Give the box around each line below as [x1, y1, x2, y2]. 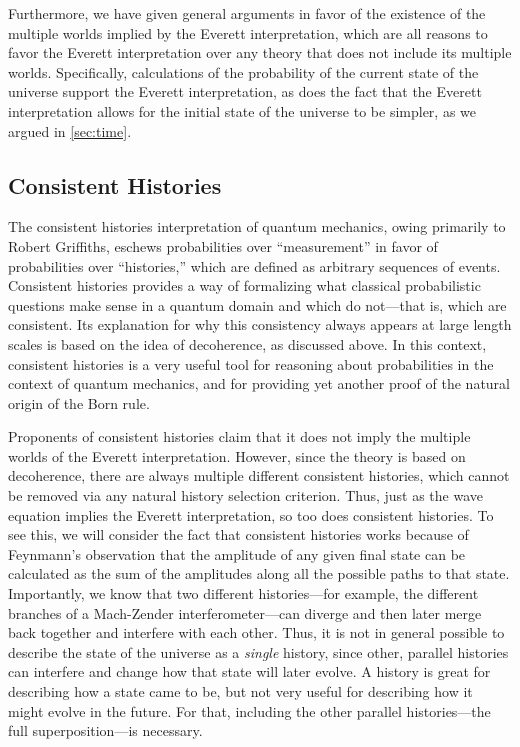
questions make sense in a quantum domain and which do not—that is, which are [8, 294, 507, 315]
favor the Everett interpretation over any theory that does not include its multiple [8, 42, 512, 63]
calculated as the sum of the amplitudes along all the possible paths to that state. [8, 563, 510, 584]
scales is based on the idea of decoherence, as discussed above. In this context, [8, 333, 487, 354]
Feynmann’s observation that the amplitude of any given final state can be [8, 543, 466, 564]
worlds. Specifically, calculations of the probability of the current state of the [8, 61, 479, 82]
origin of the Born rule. [8, 392, 150, 413]
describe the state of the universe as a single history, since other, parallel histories [8, 641, 509, 662]
